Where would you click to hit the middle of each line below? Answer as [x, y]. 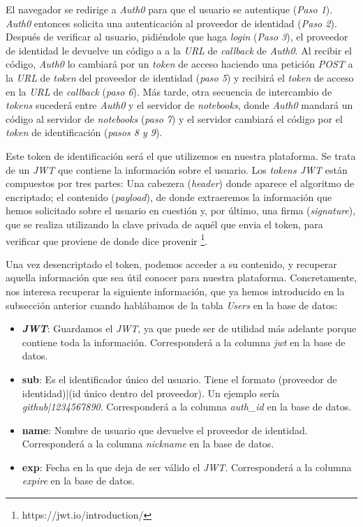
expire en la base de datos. [79, 481]
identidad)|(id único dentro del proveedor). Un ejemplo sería [151, 393]
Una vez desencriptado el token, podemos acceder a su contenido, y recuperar [171, 263]
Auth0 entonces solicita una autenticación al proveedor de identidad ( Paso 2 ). [171, 23]
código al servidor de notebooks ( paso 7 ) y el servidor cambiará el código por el [174, 118]
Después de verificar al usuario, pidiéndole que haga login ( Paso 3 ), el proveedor [177, 37]
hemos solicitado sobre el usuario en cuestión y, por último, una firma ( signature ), [181, 210]
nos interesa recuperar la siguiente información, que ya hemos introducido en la [175, 291]
